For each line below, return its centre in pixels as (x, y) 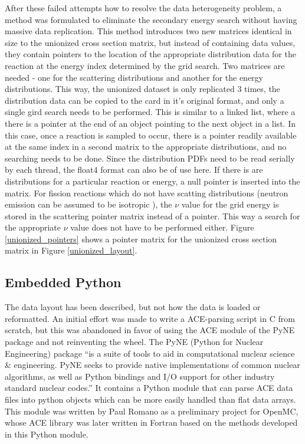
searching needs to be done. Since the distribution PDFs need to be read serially (150, 158)
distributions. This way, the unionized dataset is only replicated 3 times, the (142, 89)
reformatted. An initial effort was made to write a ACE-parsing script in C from (150, 318)
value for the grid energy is (230, 204)
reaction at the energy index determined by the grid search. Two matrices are (145, 65)
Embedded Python (63, 282)
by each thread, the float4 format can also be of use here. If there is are (134, 170)
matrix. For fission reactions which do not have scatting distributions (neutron (147, 193)
